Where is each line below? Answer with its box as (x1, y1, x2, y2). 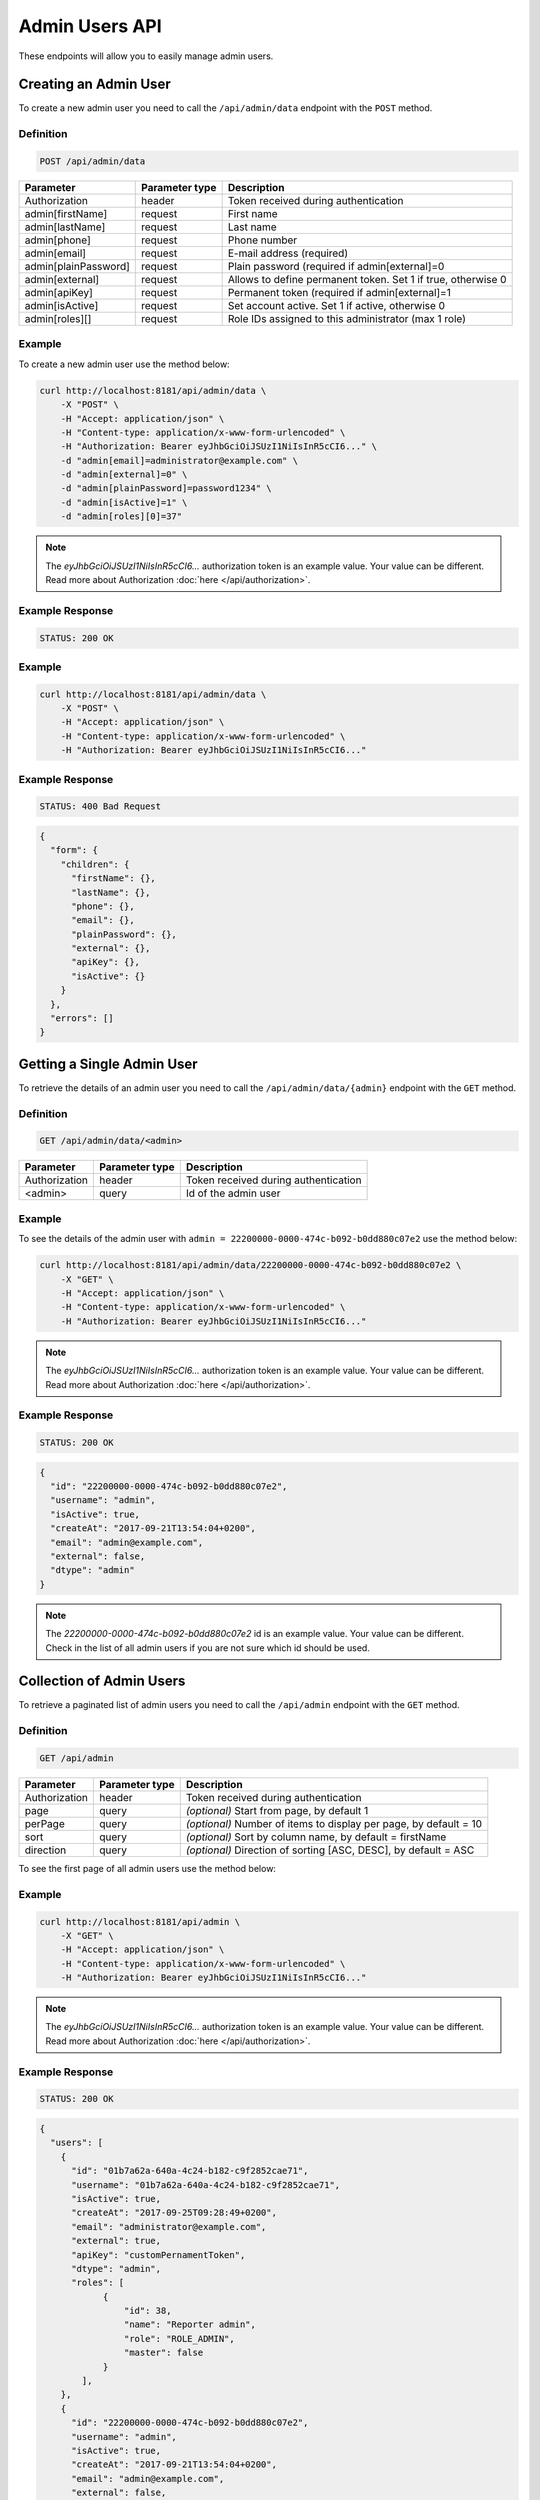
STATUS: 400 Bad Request (39, 801, 162, 812)
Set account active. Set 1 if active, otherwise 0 (227, 298, 445, 312)
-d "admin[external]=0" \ (60, 469, 188, 480)
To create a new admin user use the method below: (18, 358, 230, 370)
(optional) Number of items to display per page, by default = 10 (185, 1816, 483, 1830)
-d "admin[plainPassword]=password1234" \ (60, 483, 272, 494)
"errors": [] (50, 1013, 114, 1024)
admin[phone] (24, 233, 91, 247)
